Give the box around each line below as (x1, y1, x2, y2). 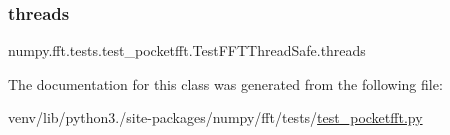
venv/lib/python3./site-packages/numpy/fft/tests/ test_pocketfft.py (8, 107, 423, 128)
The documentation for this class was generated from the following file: (8, 73, 443, 94)
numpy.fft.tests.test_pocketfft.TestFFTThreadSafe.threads (8, 40, 366, 61)
